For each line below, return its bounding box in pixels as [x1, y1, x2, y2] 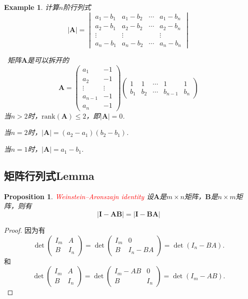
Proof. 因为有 [4, 225, 46, 235]
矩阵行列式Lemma [4, 168, 95, 183]
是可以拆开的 [27, 55, 69, 65]
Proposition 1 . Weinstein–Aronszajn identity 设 [4, 191, 154, 201]
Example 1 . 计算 [4, 2, 59, 12]
